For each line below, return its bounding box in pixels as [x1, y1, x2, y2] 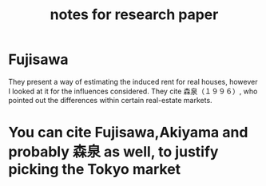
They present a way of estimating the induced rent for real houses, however [8, 77, 258, 86]
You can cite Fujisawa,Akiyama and [8, 124, 248, 141]
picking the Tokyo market [8, 160, 181, 179]
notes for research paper [50, 6, 219, 24]
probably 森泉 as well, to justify [8, 143, 219, 161]
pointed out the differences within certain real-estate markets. [8, 95, 213, 105]
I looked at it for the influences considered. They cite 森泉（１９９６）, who [8, 86, 258, 96]
